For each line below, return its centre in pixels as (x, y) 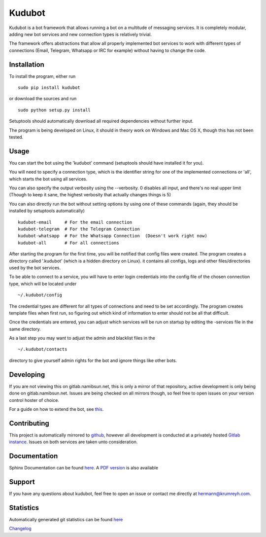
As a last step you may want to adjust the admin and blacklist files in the (82, 338)
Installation (27, 64)
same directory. (25, 329)
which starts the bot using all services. (48, 179)
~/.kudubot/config (40, 295)
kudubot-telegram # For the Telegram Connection (79, 229)
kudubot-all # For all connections (68, 243)
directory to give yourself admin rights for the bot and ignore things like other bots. (93, 360)
